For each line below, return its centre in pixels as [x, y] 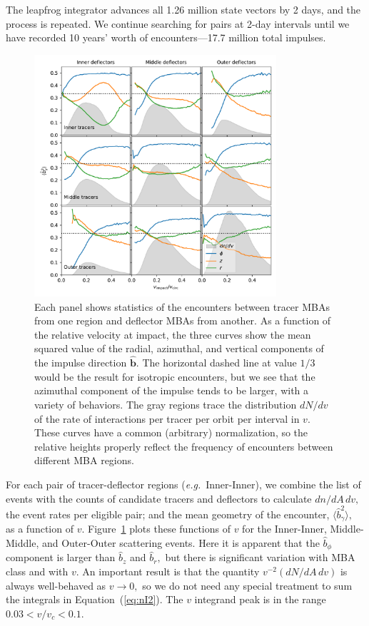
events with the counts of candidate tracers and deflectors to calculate [159, 498]
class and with [37, 571]
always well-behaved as [56, 585]
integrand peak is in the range [260, 599]
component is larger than [61, 557]
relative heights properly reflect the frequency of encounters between [184, 446]
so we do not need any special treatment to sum [247, 585]
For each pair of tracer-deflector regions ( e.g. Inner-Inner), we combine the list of [183, 484]
